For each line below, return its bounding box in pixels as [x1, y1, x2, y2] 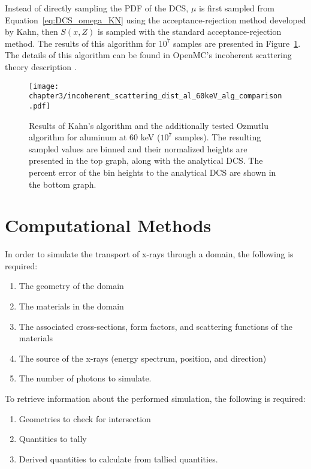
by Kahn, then [5, 25, 58, 38]
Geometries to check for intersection [19, 412, 151, 425]
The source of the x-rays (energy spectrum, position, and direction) [19, 351, 267, 364]
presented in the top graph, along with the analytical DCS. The [29, 154, 263, 167]
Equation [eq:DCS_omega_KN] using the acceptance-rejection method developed [5, 13, 306, 26]
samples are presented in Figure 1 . [173, 37, 301, 49]
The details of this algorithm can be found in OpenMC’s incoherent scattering [5, 49, 292, 61]
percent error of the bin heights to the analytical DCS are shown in [29, 166, 276, 178]
